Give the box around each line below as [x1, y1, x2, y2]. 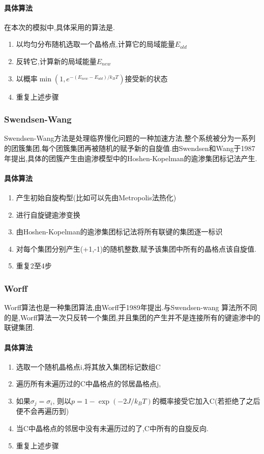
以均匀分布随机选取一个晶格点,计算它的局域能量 [16, 39, 175, 49]
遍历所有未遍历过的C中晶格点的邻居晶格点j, [16, 378, 161, 389]
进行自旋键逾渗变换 [16, 209, 80, 220]
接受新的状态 [125, 73, 168, 83]
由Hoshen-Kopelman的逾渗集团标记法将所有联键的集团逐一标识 [16, 226, 223, 237]
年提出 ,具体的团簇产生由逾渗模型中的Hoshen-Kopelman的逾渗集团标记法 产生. [4, 153, 257, 163]
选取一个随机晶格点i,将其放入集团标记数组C [16, 361, 161, 372]
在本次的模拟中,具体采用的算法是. [4, 21, 115, 32]
